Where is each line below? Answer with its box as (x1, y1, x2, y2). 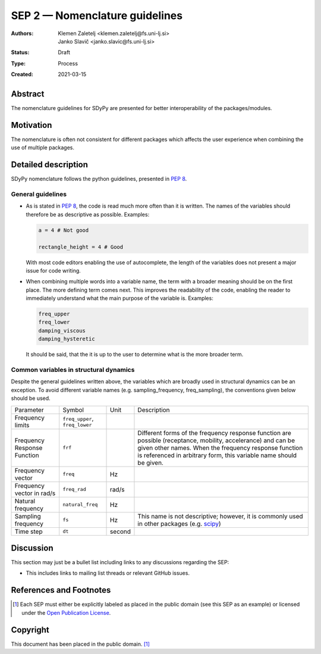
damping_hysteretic (38, 336, 95, 342)
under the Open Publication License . (21, 609, 111, 616)
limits (14, 421, 30, 429)
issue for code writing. (26, 267, 81, 274)
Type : (11, 60, 26, 67)
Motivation (11, 120, 52, 130)
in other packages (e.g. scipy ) (137, 520, 221, 528)
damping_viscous (38, 327, 86, 334)
